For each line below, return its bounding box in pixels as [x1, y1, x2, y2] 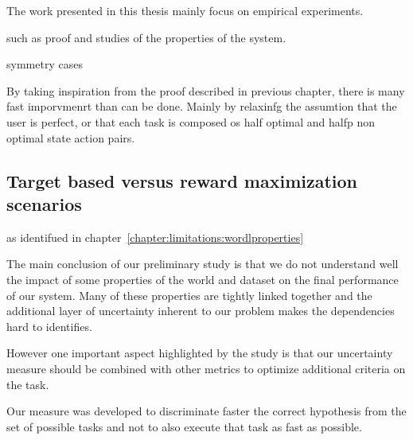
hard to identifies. [6, 317, 92, 334]
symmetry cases [6, 56, 83, 72]
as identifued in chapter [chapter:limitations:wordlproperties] [6, 228, 304, 245]
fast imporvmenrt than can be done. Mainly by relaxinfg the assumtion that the [6, 98, 397, 115]
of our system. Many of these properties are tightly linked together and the [6, 286, 372, 303]
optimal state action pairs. [6, 129, 135, 146]
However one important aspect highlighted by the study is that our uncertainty [6, 345, 393, 361]
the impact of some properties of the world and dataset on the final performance [6, 271, 399, 287]
